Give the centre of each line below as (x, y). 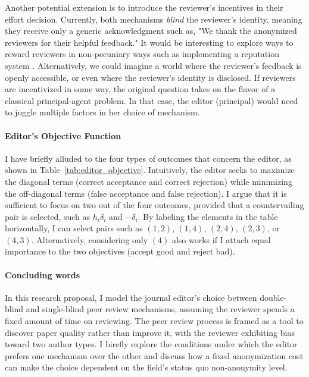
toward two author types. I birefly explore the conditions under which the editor (151, 344)
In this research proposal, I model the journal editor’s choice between (131, 297)
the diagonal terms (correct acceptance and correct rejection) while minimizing (149, 181)
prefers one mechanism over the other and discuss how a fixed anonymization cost (154, 355)
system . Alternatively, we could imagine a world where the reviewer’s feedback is (153, 65)
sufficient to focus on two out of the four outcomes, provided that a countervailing (154, 205)
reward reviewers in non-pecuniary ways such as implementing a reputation (142, 54)
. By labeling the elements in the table (208, 216)
